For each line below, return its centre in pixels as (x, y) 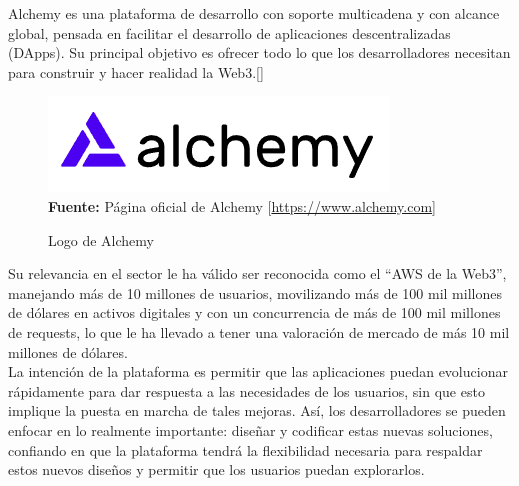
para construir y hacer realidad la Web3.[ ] (136, 71)
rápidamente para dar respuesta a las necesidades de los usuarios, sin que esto (246, 390)
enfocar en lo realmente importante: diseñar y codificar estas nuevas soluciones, (250, 429)
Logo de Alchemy (101, 239)
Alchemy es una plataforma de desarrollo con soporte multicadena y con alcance (254, 13)
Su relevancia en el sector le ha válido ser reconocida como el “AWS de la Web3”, (257, 273)
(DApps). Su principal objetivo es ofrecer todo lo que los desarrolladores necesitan (259, 52)
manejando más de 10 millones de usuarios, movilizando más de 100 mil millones (255, 292)
